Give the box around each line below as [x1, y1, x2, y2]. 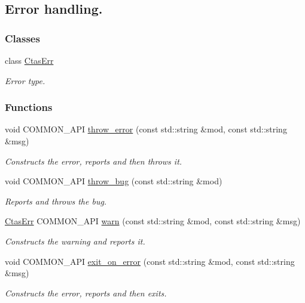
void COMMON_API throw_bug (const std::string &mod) [5, 175, 222, 187]
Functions [5, 100, 53, 115]
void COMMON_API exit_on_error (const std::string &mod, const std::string [5, 255, 295, 267]
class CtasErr [5, 54, 54, 66]
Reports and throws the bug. [5, 194, 107, 207]
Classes [5, 30, 40, 45]
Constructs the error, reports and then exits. [5, 286, 167, 299]
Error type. [5, 74, 45, 86]
